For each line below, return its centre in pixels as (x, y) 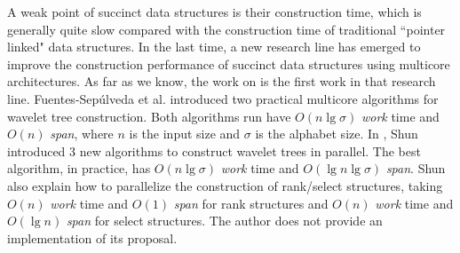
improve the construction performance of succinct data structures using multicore (229, 63)
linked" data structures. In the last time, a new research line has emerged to (214, 47)
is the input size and (185, 134)
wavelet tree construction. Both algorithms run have (149, 116)
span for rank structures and (251, 203)
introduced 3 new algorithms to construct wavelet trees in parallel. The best (214, 150)
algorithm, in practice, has (79, 168)
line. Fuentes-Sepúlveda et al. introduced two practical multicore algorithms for (223, 98)
